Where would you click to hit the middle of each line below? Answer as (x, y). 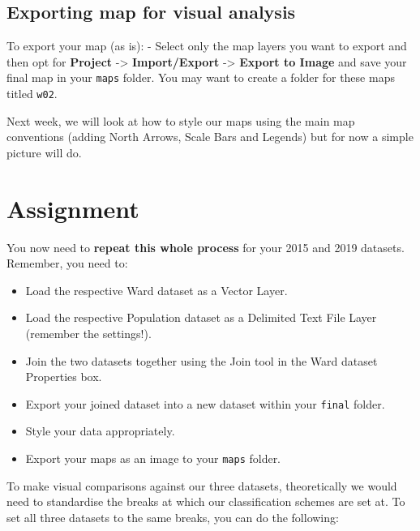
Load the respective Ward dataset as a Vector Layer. (156, 290)
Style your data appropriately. (100, 431)
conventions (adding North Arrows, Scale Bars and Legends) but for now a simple (210, 137)
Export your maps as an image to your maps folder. (153, 458)
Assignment (73, 208)
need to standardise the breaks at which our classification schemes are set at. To (206, 501)
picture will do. (44, 152)
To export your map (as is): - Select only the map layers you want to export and (207, 46)
